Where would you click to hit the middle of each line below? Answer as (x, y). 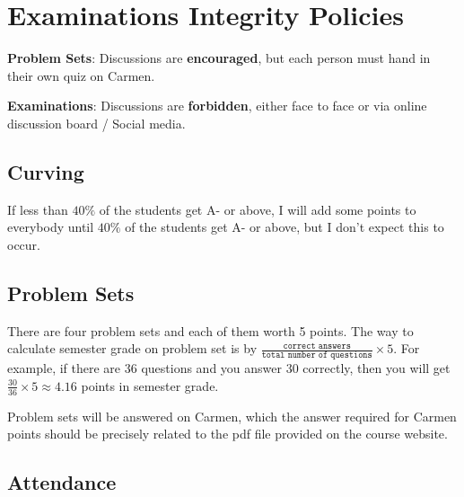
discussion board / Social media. (96, 123)
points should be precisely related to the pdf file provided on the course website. (228, 434)
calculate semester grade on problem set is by (132, 348)
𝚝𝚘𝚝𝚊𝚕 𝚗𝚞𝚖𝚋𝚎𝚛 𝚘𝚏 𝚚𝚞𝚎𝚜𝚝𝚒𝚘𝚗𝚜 (317, 355)
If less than (38, 209)
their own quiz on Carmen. (81, 75)
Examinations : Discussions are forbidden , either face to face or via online (217, 106)
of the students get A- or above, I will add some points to (258, 209)
